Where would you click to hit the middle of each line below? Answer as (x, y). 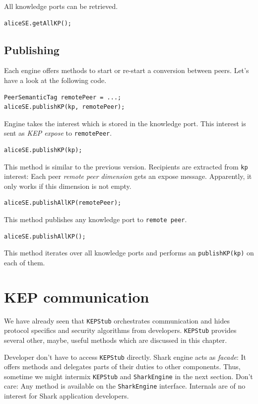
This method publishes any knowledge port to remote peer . (96, 219)
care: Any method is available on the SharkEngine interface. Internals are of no (125, 386)
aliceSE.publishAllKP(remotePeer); (63, 203)
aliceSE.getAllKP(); (38, 23)
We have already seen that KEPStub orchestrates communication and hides (117, 320)
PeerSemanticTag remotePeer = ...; (63, 97)
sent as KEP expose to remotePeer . (58, 133)
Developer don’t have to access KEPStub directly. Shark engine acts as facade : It (125, 357)
